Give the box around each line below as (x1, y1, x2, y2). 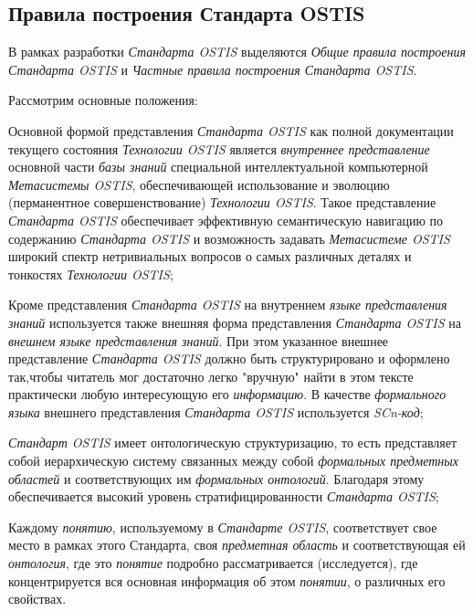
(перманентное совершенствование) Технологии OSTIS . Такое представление (8, 193, 436, 212)
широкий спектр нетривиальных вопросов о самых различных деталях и (8, 247, 412, 266)
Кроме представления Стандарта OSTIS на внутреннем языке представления (8, 295, 447, 314)
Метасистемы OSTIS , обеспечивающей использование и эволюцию (8, 174, 390, 194)
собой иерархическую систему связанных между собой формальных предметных (8, 451, 458, 470)
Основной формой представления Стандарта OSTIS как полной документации (8, 121, 454, 140)
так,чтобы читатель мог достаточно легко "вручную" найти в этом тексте (8, 366, 414, 385)
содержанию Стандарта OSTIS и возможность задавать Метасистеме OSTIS (8, 228, 450, 248)
